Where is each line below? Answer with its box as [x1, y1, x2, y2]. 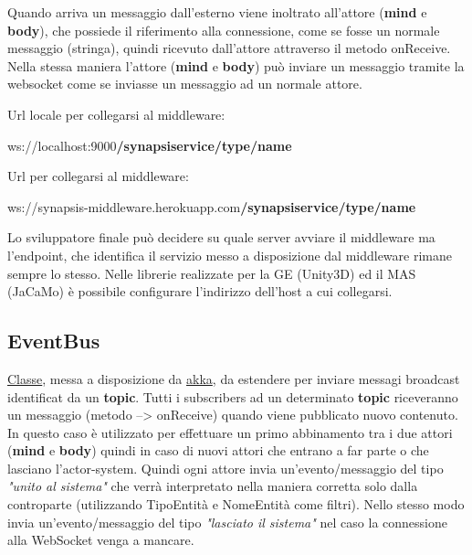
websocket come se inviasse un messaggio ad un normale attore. [7, 74, 362, 93]
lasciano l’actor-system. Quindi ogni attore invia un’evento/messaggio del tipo [7, 458, 444, 477]
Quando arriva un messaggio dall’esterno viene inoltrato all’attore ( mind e [7, 3, 427, 21]
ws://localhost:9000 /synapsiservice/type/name [7, 135, 292, 155]
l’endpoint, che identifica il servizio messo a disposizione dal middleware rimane [7, 245, 452, 264]
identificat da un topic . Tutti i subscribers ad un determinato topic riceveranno [7, 387, 458, 406]
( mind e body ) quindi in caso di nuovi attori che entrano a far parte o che [7, 441, 429, 460]
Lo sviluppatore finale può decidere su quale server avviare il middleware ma [7, 228, 435, 247]
